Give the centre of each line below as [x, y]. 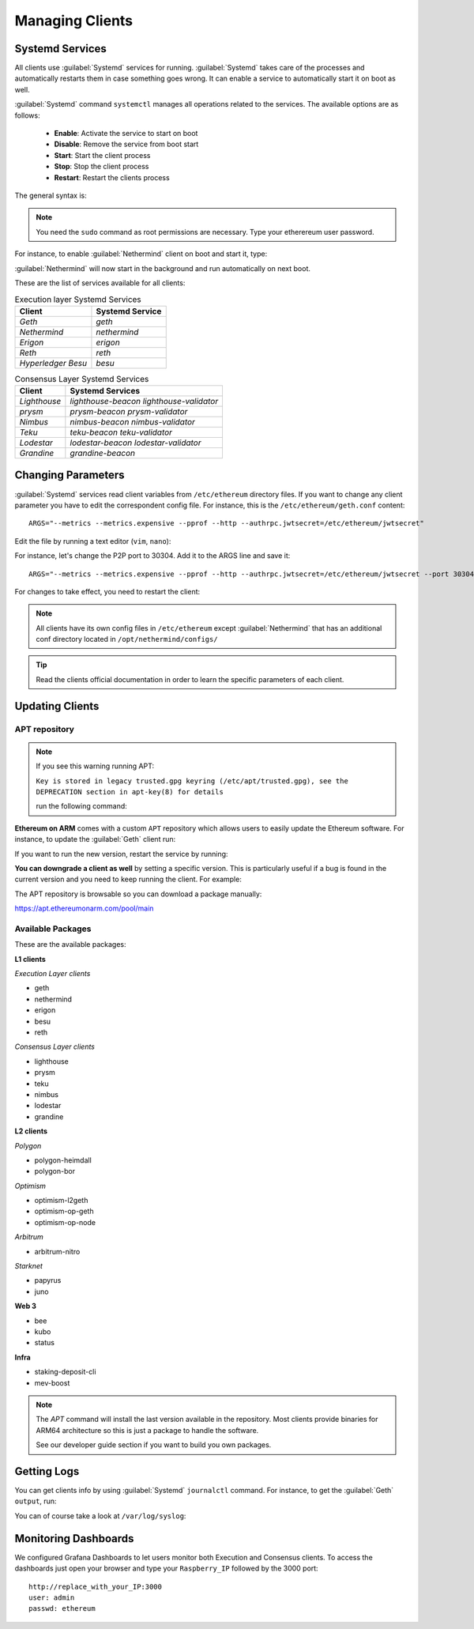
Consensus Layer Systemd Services [82, 379]
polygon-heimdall [63, 1160]
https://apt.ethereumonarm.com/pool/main [84, 908]
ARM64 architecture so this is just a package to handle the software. [147, 1430]
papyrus [48, 1280]
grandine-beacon [103, 453]
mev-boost [52, 1382]
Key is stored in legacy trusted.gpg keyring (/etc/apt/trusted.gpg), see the [192, 781]
